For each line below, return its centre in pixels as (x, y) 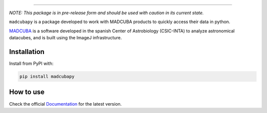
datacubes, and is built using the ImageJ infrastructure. (66, 38)
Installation (27, 52)
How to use (27, 92)
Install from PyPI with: (31, 63)
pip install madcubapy (47, 77)
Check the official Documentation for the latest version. (66, 104)
